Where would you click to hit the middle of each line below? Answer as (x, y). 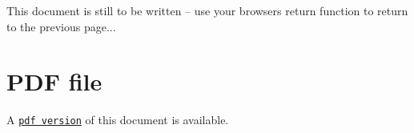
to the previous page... (61, 26)
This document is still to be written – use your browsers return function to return (207, 10)
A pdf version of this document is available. (118, 120)
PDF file (54, 81)
